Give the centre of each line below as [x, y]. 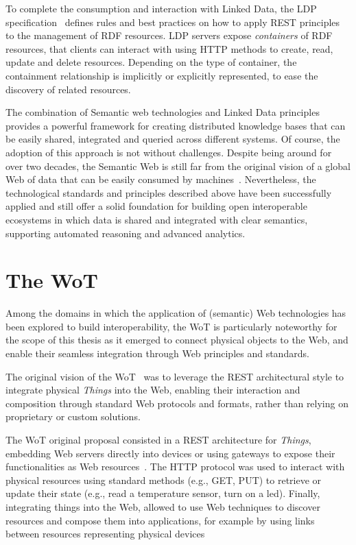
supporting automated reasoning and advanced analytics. [126, 233]
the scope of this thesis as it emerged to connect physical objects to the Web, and [177, 340]
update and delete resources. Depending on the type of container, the [151, 62]
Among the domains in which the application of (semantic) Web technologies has [176, 313]
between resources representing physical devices [105, 534]
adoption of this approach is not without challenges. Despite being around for [169, 152]
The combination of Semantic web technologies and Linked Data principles [163, 112]
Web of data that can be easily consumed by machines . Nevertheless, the [161, 179]
